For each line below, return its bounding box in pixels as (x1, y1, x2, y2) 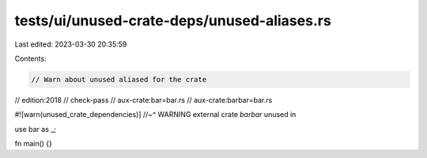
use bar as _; (14, 124, 57, 134)
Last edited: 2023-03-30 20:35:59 (14, 39, 127, 49)
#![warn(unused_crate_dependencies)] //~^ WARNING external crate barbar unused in (14, 110, 297, 119)
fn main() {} (14, 139, 53, 149)
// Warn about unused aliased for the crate (31, 75, 207, 84)
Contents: (14, 54, 47, 63)
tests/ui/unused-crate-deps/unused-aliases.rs (14, 12, 331, 29)
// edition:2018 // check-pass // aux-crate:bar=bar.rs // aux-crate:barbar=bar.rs (14, 95, 273, 104)
